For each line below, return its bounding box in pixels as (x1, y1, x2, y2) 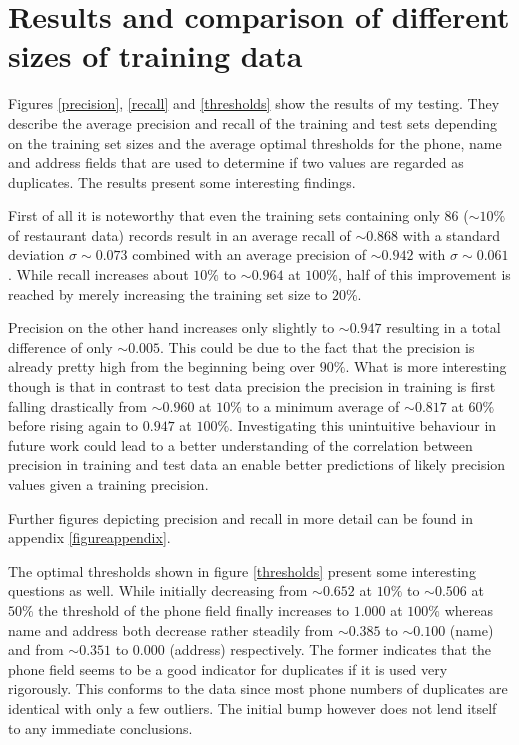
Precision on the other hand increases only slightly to (8, 317, 335, 338)
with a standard (402, 224, 501, 245)
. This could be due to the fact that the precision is (160, 336, 475, 357)
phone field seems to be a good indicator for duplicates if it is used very (8, 658, 448, 679)
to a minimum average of (246, 395, 400, 416)
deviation (8, 244, 65, 265)
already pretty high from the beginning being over (8, 356, 316, 377)
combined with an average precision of (132, 244, 367, 265)
